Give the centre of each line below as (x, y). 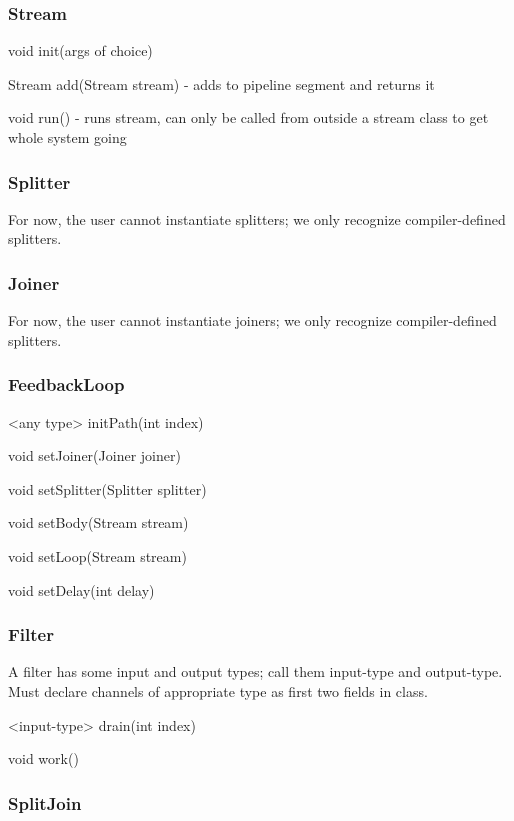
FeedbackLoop (66, 384)
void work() (43, 758)
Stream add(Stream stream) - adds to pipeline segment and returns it (221, 83)
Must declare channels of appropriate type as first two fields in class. (218, 691)
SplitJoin (45, 802)
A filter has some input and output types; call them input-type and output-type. (255, 671)
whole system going (67, 137)
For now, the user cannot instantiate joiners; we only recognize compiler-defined (252, 320)
